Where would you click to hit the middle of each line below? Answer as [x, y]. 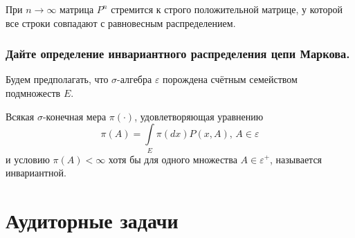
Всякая [20, 116]
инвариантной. [36, 173]
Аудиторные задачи [92, 220]
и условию [28, 159]
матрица [77, 9]
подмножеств [33, 93]
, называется [296, 159]
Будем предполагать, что [57, 79]
